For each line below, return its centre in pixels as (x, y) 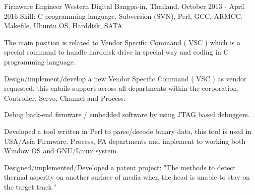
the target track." (30, 186)
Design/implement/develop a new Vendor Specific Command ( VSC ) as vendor (125, 78)
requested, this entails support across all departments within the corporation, (122, 88)
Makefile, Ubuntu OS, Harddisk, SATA (63, 26)
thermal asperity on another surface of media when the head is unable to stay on (127, 177)
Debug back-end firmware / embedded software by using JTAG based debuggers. (127, 114)
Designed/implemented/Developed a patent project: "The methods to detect (120, 167)
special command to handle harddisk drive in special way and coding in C (116, 52)
